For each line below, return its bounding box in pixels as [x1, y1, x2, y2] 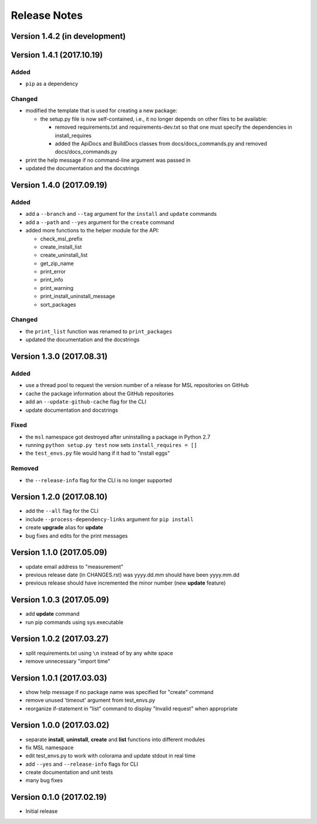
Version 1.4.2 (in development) [11, 31, 126, 41]
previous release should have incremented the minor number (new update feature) [25, 579, 226, 586]
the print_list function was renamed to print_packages [25, 328, 173, 335]
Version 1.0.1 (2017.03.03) [11, 673, 107, 683]
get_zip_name [40, 259, 74, 267]
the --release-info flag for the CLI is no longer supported [25, 476, 173, 483]
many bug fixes [25, 777, 63, 784]
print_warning [40, 284, 73, 291]
